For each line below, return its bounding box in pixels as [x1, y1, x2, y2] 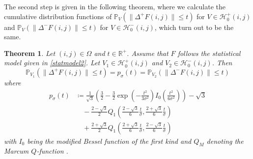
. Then [212, 57, 232, 68]
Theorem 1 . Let [4, 48, 56, 58]
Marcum [4, 146, 29, 156]
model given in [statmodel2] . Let [4, 57, 100, 68]
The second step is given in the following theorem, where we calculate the [4, 1, 225, 11]
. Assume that [127, 48, 169, 58]
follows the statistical [177, 48, 241, 58]
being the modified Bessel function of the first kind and [27, 135, 192, 146]
